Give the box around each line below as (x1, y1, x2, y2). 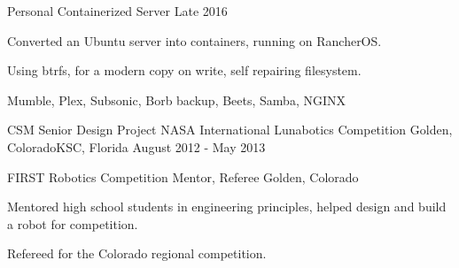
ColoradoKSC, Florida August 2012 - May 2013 (7, 137, 266, 156)
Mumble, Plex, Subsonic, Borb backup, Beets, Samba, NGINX (7, 90, 346, 109)
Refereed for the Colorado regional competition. (7, 244, 267, 263)
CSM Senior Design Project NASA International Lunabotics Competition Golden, (7, 120, 453, 139)
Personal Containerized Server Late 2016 (7, 2, 228, 19)
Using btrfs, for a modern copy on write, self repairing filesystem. (7, 61, 362, 80)
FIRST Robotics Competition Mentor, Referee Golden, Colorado (7, 167, 359, 186)
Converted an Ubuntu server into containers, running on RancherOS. (7, 31, 382, 50)
